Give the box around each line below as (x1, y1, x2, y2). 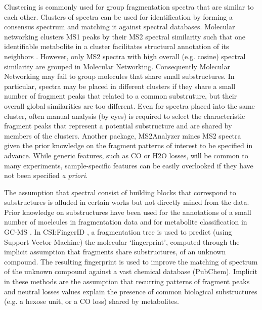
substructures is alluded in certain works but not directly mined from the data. (4, 197, 249, 207)
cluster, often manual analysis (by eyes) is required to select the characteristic (4, 110, 245, 121)
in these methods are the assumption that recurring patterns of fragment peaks (4, 276, 250, 287)
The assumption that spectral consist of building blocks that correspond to (4, 187, 236, 197)
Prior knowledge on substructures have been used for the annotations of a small (4, 206, 251, 217)
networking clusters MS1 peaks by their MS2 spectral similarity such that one (4, 31, 246, 41)
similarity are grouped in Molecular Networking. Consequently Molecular (4, 61, 230, 71)
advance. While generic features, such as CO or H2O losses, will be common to (4, 150, 248, 160)
